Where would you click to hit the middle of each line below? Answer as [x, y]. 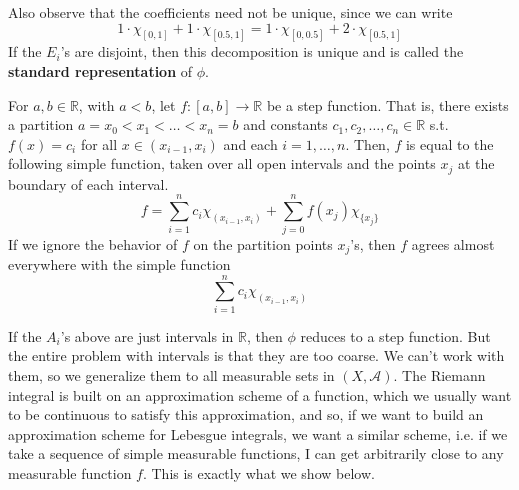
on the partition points [263, 243]
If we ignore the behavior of [93, 243]
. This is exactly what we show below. [258, 472]
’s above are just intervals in [147, 335]
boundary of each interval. [88, 183]
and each [250, 143]
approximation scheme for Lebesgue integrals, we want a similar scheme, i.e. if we [258, 433]
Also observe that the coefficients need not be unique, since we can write [230, 12]
